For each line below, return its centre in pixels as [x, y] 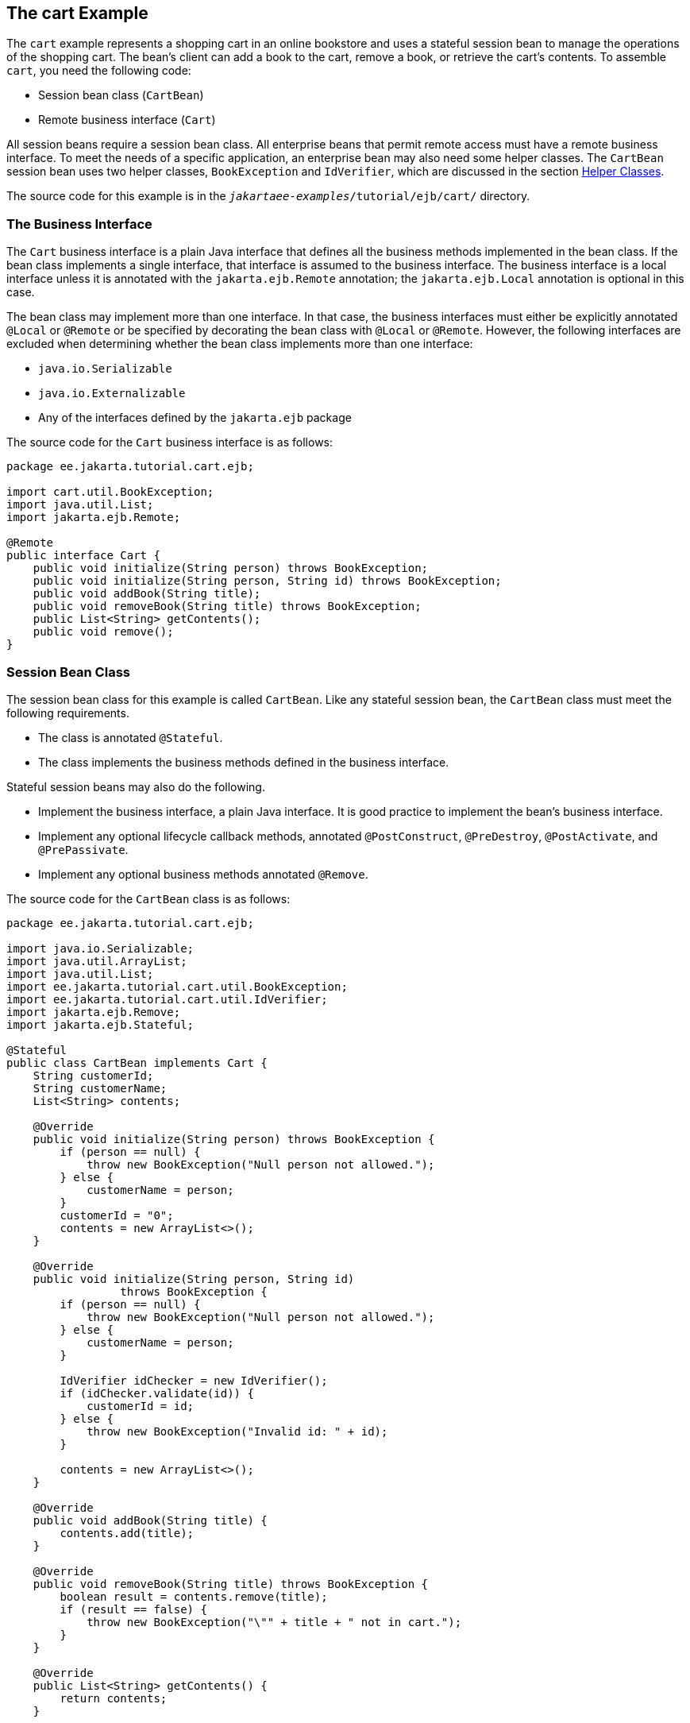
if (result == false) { [133, 1609]
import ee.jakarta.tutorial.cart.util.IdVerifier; [167, 999]
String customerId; [93, 1075]
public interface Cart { [83, 556]
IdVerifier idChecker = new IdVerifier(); [194, 1380]
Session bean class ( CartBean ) [121, 95]
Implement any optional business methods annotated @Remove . [203, 874]
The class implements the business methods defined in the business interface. [244, 762]
